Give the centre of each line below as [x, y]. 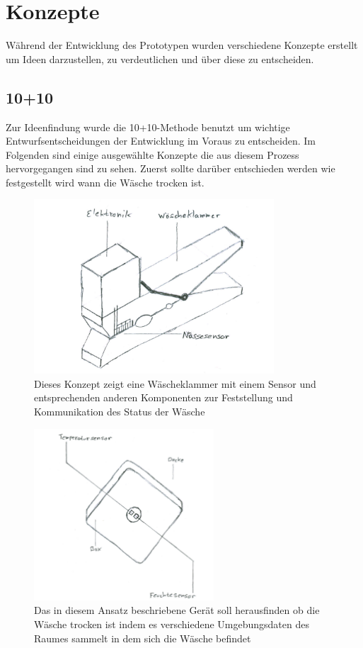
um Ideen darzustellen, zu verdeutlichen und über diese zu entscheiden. [160, 58]
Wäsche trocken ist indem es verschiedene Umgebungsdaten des [172, 624]
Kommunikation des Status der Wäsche [120, 412]
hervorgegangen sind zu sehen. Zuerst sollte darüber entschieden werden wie [171, 168]
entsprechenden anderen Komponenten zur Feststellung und [163, 397]
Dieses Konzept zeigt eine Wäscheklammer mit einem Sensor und [175, 383]
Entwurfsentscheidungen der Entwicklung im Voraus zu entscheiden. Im [161, 141]
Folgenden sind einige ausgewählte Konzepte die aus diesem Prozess [152, 154]
